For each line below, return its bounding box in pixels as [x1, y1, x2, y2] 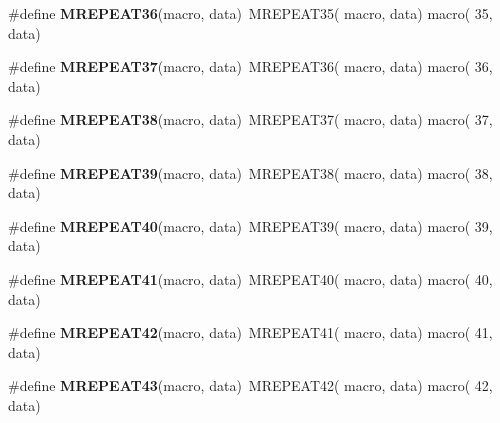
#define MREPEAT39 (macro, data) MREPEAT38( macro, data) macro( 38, [8, 162, 493, 183]
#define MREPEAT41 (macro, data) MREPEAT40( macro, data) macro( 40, [8, 268, 493, 289]
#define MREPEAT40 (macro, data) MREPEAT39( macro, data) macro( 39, [8, 215, 493, 236]
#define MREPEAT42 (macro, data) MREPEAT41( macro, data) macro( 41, [8, 322, 493, 343]
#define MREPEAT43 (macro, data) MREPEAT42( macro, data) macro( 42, [8, 375, 493, 396]
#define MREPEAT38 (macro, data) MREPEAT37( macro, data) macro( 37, [8, 109, 493, 130]
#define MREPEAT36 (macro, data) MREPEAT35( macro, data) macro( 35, [8, 3, 493, 23]
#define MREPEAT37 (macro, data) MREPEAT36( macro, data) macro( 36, [8, 56, 493, 77]
